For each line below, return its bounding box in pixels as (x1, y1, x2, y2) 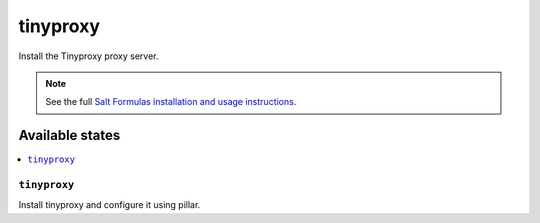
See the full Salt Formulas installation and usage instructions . (45, 96, 297, 108)
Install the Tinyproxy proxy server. (18, 50, 159, 62)
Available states (18, 127, 121, 144)
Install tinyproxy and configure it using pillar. (18, 199, 201, 211)
